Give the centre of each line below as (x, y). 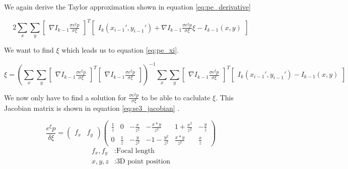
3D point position (143, 162)
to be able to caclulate (176, 97)
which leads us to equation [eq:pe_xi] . (120, 50)
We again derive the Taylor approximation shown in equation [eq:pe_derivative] (127, 7)
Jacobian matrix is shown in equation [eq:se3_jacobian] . (92, 108)
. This (225, 97)
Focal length (135, 151)
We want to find (29, 50)
